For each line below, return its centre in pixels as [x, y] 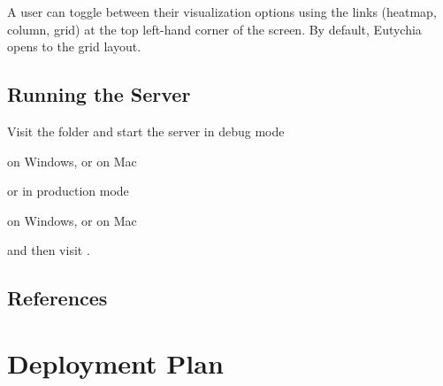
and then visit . [49, 250]
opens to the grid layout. [74, 46]
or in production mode [68, 191]
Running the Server [99, 94]
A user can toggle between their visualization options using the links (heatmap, [222, 12]
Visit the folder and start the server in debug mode [146, 131]
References [57, 298]
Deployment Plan [115, 363]
